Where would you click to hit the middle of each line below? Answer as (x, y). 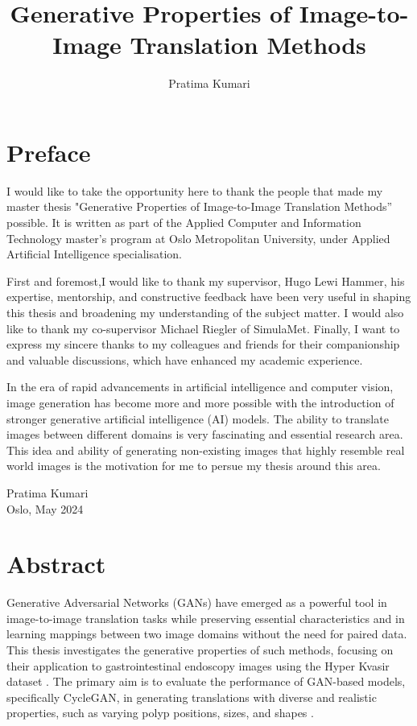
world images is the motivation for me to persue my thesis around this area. (194, 466)
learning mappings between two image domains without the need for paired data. (207, 634)
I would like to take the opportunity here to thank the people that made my (195, 190)
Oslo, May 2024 (45, 508)
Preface (49, 152)
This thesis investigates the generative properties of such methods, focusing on (200, 650)
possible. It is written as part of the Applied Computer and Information (184, 223)
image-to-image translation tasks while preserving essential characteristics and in (206, 618)
